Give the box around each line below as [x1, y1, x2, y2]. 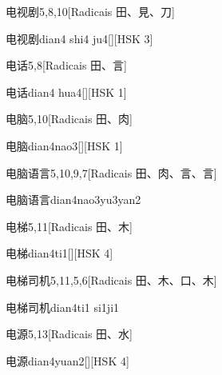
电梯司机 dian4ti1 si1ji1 [6, 298, 120, 315]
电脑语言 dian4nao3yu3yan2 [6, 191, 141, 208]
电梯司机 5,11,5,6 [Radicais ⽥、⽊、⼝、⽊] [6, 271, 217, 288]
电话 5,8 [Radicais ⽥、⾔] [6, 57, 127, 74]
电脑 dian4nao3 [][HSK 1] [6, 137, 123, 154]
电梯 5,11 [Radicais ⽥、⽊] [6, 217, 133, 234]
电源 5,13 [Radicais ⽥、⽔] [6, 325, 133, 342]
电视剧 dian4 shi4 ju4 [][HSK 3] [6, 30, 153, 46]
